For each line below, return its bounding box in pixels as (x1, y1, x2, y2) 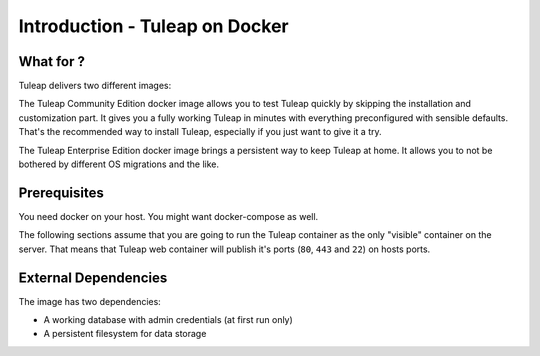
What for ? (18, 53, 85, 70)
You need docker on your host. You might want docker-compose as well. (18, 210, 319, 222)
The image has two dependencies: (18, 295, 162, 307)
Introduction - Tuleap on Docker (18, 15, 289, 37)
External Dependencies (18, 269, 168, 286)
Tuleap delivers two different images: (18, 80, 172, 92)
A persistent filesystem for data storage (43, 328, 207, 340)
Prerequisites (18, 184, 104, 201)
